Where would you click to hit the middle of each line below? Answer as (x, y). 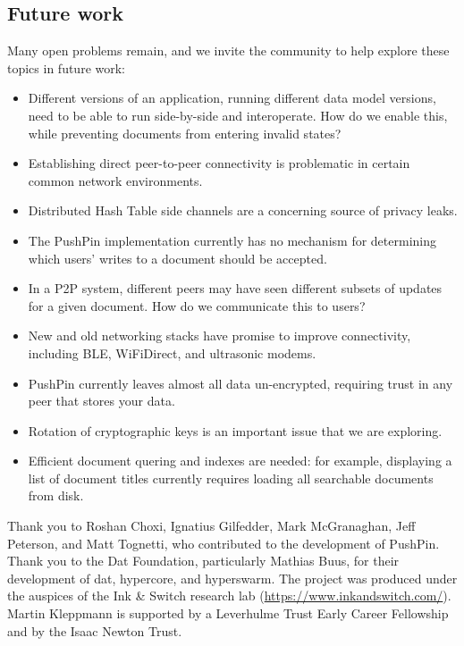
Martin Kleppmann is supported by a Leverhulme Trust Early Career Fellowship (228, 613)
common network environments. (115, 180)
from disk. (56, 495)
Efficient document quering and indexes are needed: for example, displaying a (240, 461)
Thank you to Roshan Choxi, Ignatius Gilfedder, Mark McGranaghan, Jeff (211, 526)
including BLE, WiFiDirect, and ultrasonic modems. (172, 352)
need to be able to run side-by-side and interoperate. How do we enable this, (238, 115)
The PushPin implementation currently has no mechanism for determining (232, 240)
